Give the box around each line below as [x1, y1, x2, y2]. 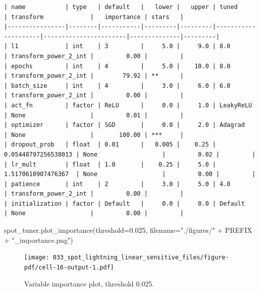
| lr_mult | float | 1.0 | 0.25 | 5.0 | [4, 161, 216, 168]
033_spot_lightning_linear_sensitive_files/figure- [53, 254, 229, 261]
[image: [24, 254, 50, 261]
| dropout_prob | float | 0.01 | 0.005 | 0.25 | [4, 141, 216, 149]
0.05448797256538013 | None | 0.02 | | [4, 151, 256, 158]
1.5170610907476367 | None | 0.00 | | [4, 171, 256, 178]
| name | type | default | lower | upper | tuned [4, 4, 238, 11]
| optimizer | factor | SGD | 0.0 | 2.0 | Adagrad [4, 121, 245, 129]
